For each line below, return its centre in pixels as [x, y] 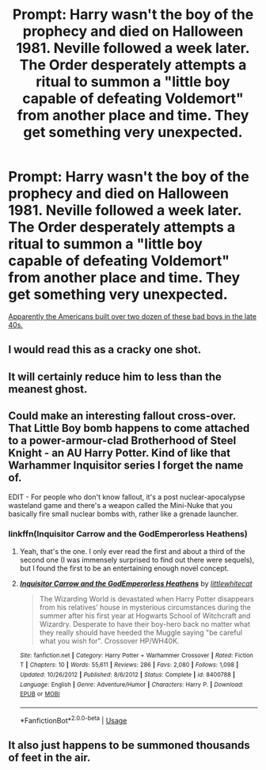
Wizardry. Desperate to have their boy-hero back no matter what [145, 624]
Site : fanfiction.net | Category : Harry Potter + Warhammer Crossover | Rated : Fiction [136, 655]
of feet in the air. [49, 758]
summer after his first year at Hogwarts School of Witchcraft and [145, 616]
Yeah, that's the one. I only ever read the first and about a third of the [132, 551]
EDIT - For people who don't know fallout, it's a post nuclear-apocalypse [127, 497]
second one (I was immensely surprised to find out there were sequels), [137, 559]
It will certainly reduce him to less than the [115, 376]
